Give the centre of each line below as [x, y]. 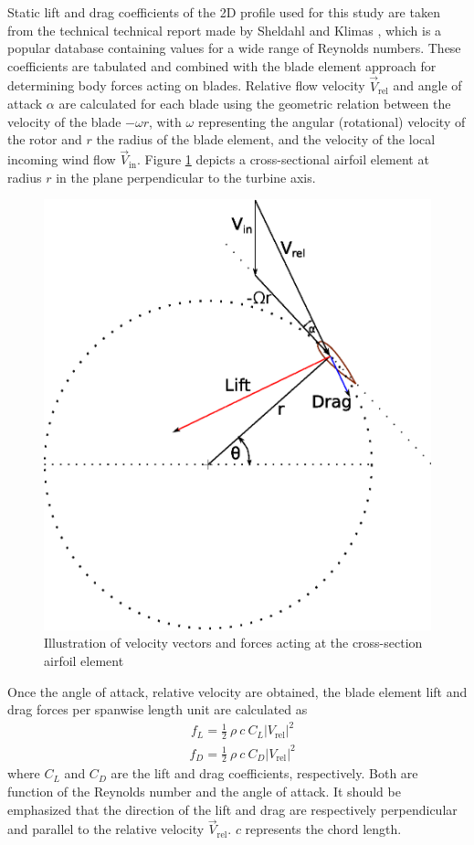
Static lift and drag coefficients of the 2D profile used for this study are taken [224, 12]
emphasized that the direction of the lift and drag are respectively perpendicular [232, 809]
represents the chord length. [323, 829]
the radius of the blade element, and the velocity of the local [266, 139]
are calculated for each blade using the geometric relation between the [255, 104]
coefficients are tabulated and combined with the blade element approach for [222, 65]
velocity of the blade [64, 121]
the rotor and [45, 139]
